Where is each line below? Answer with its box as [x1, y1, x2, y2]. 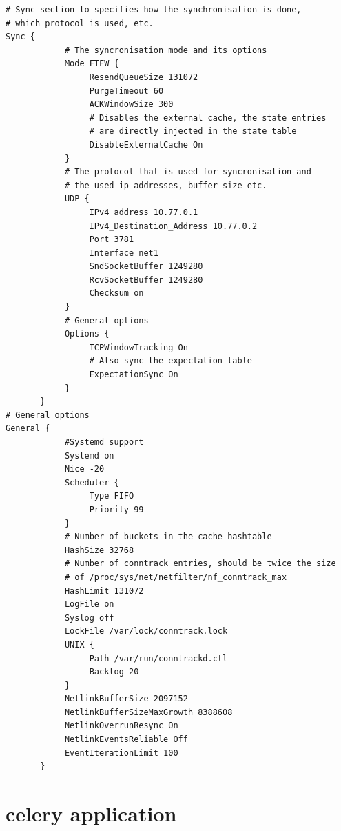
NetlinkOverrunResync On [64, 721, 178, 731]
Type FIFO [89, 491, 134, 501]
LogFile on [64, 599, 114, 610]
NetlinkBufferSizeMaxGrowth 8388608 [64, 707, 233, 717]
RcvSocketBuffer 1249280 [89, 274, 203, 285]
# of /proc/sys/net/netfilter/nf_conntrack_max [64, 572, 287, 582]
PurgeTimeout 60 [89, 86, 164, 96]
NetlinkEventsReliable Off [64, 734, 188, 745]
